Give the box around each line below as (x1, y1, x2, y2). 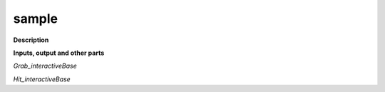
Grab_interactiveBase (13, 61, 78, 71)
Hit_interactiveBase (13, 75, 71, 83)
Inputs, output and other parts (13, 48, 105, 57)
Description (13, 36, 49, 44)
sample (13, 11, 58, 26)
